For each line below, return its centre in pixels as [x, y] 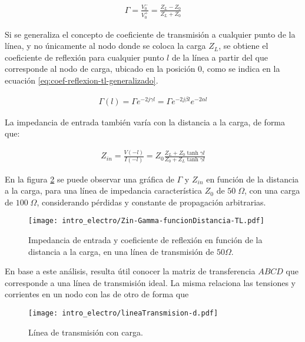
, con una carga [272, 190]
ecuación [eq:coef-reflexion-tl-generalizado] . [82, 80]
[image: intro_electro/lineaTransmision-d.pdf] [123, 313]
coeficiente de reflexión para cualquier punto [84, 57]
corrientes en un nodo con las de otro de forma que [97, 294]
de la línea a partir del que [220, 57]
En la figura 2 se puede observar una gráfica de [89, 179]
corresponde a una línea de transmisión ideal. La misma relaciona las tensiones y [150, 282]
